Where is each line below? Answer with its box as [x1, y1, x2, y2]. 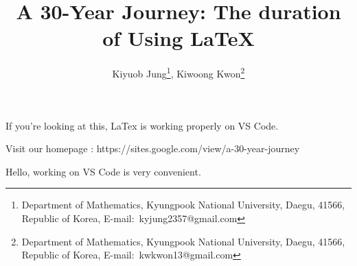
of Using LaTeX [102, 24, 255, 52]
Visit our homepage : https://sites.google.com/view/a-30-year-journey [5, 141, 300, 156]
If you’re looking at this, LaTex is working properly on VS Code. [5, 118, 279, 132]
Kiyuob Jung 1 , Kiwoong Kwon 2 [112, 64, 245, 80]
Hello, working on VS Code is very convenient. [5, 164, 201, 178]
